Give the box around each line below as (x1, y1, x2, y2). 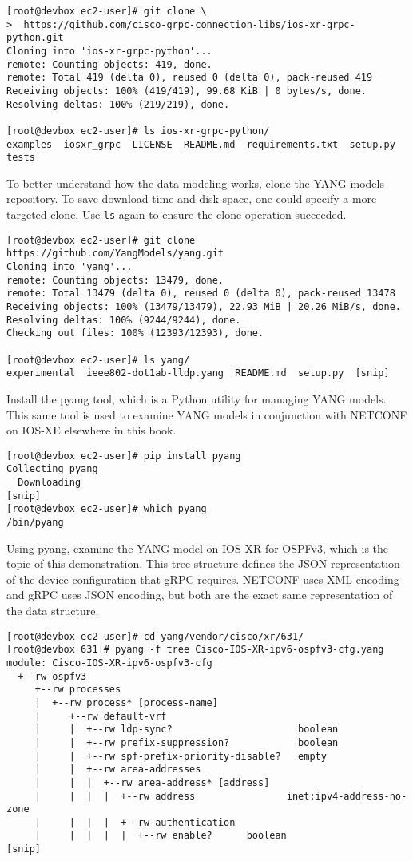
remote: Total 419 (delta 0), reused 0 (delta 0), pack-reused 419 (6, 72, 373, 84)
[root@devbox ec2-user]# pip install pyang (6, 450, 241, 462)
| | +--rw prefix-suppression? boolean (34, 736, 339, 748)
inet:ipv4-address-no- (286, 790, 407, 802)
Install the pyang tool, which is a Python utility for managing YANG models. (6, 390, 387, 407)
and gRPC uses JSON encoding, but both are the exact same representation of (6, 586, 393, 603)
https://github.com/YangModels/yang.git (6, 248, 224, 260)
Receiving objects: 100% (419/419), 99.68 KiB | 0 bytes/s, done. (6, 85, 367, 97)
